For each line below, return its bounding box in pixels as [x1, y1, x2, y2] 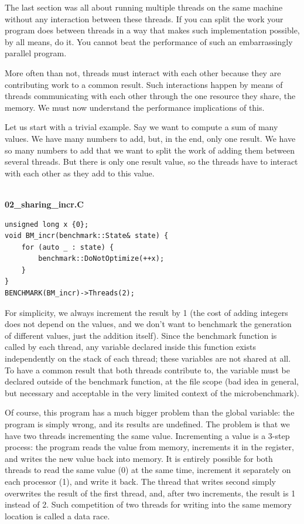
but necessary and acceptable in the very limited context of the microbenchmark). [5, 386, 299, 399]
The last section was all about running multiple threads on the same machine [5, 1, 283, 13]
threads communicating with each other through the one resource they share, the [5, 90, 296, 102]
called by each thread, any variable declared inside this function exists [5, 341, 256, 353]
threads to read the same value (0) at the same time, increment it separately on [5, 464, 291, 476]
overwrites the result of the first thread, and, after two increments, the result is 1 [5, 486, 296, 499]
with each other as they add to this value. [5, 166, 155, 179]
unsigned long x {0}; [5, 220, 89, 229]
